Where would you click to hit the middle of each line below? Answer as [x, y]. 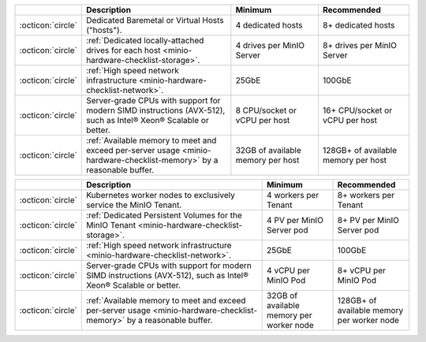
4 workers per [293, 195]
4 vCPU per [289, 270]
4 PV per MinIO [295, 220]
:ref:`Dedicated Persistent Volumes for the [164, 215]
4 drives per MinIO [270, 45]
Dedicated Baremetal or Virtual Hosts [155, 20]
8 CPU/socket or [266, 110]
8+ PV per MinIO [368, 220]
